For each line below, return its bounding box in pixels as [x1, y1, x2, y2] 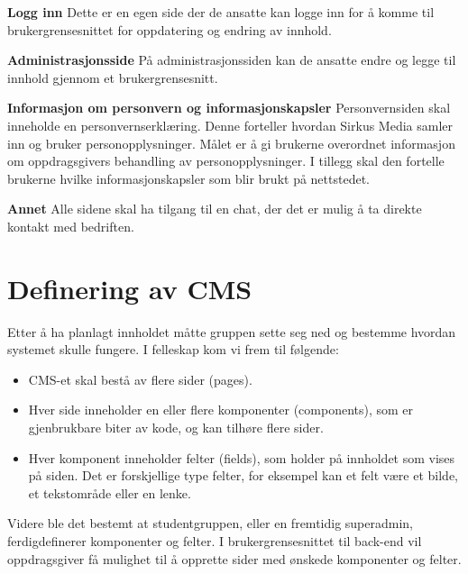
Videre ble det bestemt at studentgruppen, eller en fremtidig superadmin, [7, 514, 414, 533]
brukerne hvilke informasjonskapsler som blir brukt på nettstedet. [7, 169, 370, 187]
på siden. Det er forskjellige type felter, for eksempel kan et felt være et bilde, [28, 466, 459, 485]
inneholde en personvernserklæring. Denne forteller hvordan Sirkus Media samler [7, 115, 454, 134]
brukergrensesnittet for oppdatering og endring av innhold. [7, 20, 332, 39]
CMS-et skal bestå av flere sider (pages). [28, 369, 252, 388]
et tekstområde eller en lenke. [28, 483, 191, 502]
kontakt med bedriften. [7, 216, 134, 235]
